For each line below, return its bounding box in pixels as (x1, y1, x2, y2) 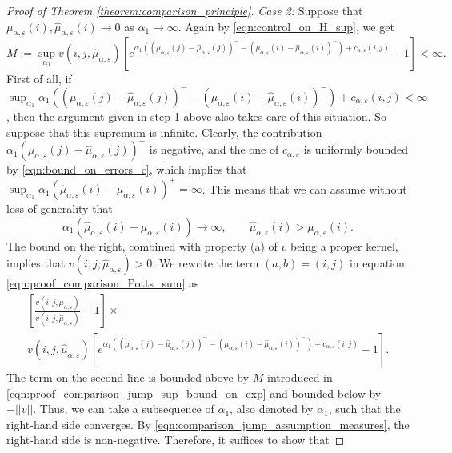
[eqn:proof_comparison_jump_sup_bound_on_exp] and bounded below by (6, 384, 382, 401)
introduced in (267, 369, 333, 386)
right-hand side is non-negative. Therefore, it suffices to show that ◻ (6, 431, 345, 448)
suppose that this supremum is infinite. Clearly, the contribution (6, 123, 322, 140)
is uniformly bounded (303, 141, 409, 158)
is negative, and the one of (149, 141, 279, 158)
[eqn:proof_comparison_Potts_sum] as (6, 275, 199, 291)
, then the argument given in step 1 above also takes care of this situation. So (6, 107, 386, 124)
